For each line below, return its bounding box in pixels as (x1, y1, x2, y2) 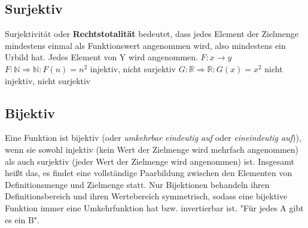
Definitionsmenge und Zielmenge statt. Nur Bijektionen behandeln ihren (5, 178, 270, 190)
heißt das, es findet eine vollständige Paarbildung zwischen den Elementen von (5, 167, 292, 179)
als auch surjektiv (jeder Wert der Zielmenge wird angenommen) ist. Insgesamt (5, 155, 294, 167)
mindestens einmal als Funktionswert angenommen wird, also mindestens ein (5, 39, 286, 51)
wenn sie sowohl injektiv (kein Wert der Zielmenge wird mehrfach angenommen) (5, 143, 299, 155)
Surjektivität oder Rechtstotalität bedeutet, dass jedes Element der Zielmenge (5, 27, 298, 40)
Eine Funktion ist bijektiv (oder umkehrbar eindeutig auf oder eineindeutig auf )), (5, 131, 301, 144)
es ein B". (5, 213, 39, 226)
